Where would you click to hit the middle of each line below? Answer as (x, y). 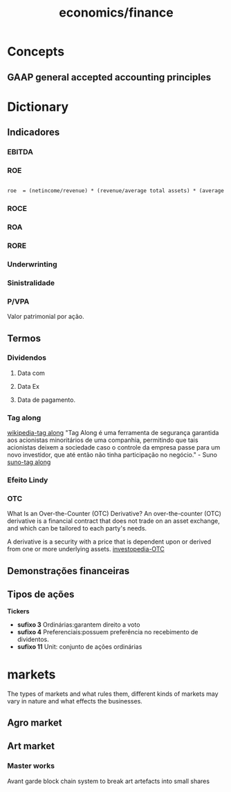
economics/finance (116, 13)
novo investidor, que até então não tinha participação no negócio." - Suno (112, 455)
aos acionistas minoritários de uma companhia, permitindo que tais (103, 440)
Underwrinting (32, 264)
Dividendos (27, 358)
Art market (31, 746)
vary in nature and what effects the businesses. (75, 701)
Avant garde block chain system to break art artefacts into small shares (108, 781)
